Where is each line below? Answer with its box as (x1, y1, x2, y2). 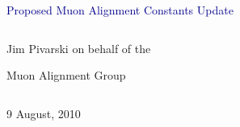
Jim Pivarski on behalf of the (6, 39, 151, 56)
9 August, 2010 (6, 104, 81, 121)
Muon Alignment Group (6, 67, 126, 84)
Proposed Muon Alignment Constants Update (6, 2, 234, 18)
